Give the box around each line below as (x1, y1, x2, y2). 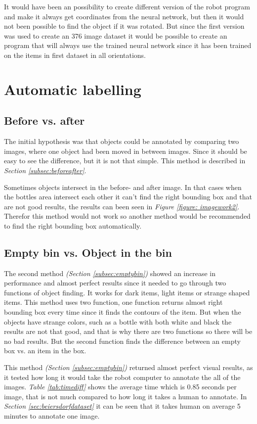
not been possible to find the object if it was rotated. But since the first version (4, 21, 245, 31)
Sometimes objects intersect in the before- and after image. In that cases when (4, 182, 242, 192)
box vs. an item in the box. (4, 345, 86, 356)
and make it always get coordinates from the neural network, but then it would (4, 11, 244, 21)
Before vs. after (4, 113, 85, 128)
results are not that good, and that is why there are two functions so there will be (4, 326, 253, 336)
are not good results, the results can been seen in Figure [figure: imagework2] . (4, 201, 240, 211)
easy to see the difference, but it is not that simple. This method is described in (4, 155, 246, 166)
